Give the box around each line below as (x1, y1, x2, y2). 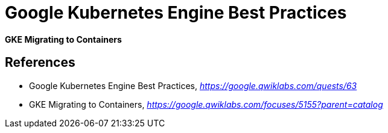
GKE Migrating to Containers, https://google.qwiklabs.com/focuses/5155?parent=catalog (29, 99, 383, 110)
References (5, 55, 75, 70)
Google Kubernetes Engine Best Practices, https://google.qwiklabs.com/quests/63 (29, 80, 357, 91)
